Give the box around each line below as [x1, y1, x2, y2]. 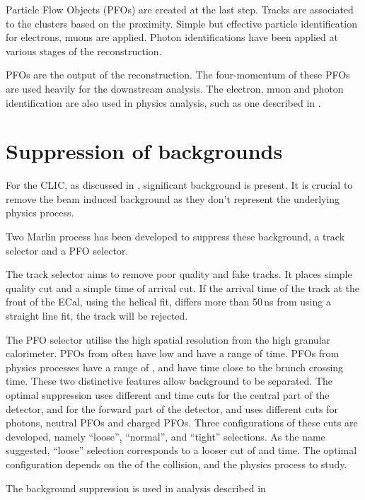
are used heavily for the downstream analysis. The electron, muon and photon [6, 81, 344, 95]
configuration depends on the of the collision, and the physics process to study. [6, 456, 347, 471]
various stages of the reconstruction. [6, 43, 162, 58]
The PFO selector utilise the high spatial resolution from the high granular [6, 332, 331, 347]
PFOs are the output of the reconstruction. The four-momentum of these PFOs [6, 67, 350, 82]
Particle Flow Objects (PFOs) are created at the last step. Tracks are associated [6, 2, 354, 16]
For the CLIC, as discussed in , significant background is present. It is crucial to [6, 178, 353, 192]
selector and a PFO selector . [6, 243, 129, 257]
